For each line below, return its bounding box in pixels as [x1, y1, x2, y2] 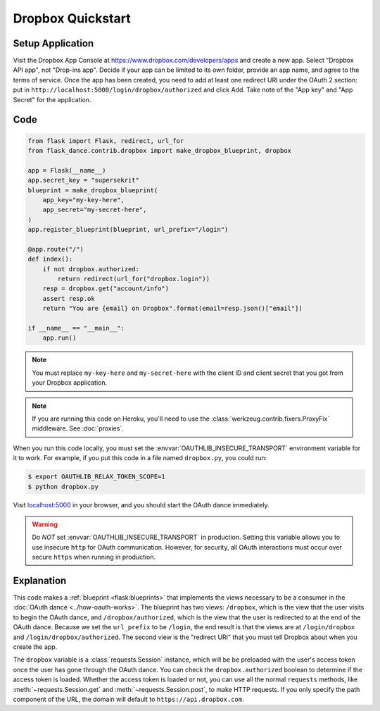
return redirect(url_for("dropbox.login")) [57, 275, 210, 283]
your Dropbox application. [32, 378, 108, 387]
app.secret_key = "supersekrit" [27, 176, 140, 185]
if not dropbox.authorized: [42, 265, 140, 273]
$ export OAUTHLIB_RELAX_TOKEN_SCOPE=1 [27, 473, 165, 481]
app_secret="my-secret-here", [42, 206, 147, 214]
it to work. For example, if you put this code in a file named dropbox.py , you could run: [13, 454, 267, 462]
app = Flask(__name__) [27, 166, 106, 174]
